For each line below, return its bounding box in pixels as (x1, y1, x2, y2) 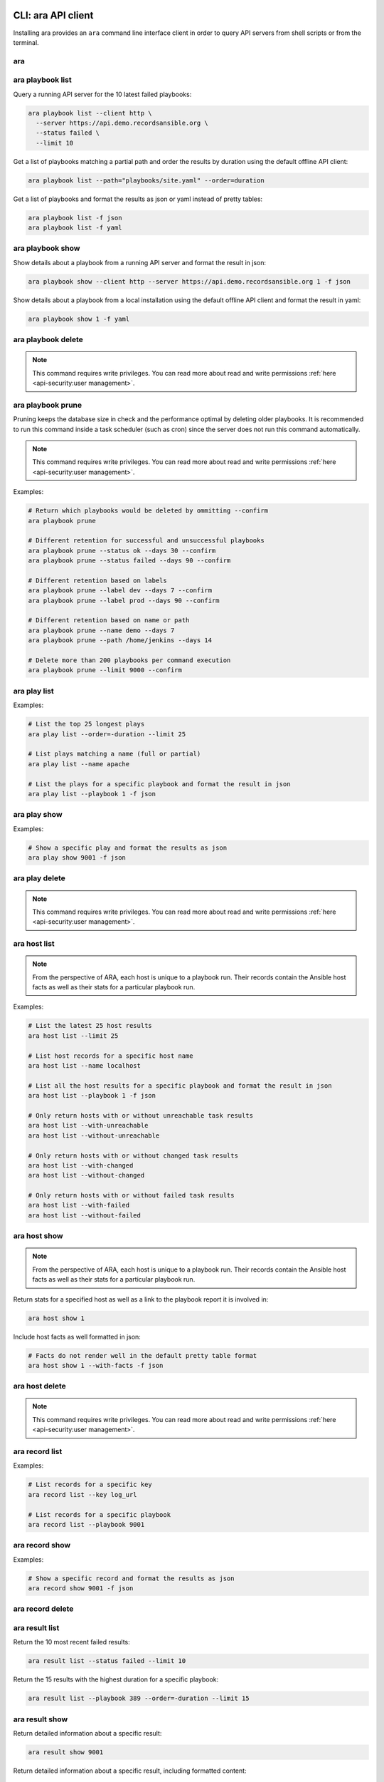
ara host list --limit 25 (28, 1031, 119, 1040)
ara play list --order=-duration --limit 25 (28, 730, 186, 738)
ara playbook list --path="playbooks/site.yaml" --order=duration (28, 176, 265, 185)
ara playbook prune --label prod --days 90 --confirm (28, 596, 220, 604)
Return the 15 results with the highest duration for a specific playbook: (13, 1675, 219, 1684)
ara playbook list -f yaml (28, 224, 122, 232)
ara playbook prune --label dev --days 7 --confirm (28, 587, 213, 594)
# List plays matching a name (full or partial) (28, 750, 201, 758)
